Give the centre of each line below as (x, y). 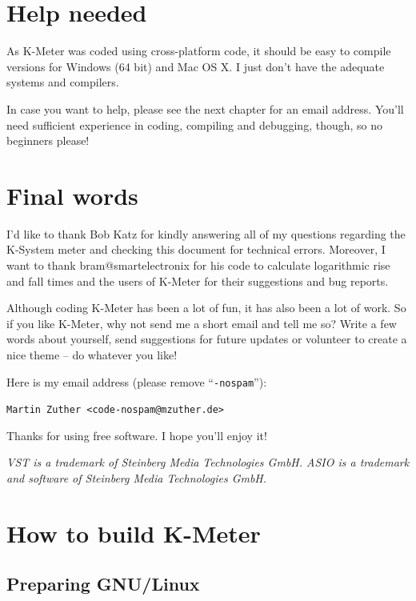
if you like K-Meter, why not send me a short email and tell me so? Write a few (202, 323)
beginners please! (48, 140)
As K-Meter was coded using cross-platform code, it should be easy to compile (199, 51)
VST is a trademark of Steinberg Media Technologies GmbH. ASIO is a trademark (208, 462)
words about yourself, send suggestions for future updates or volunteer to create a (207, 339)
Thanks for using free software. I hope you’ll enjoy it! (137, 435)
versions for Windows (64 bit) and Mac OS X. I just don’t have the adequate (196, 66)
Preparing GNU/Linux (103, 584)
